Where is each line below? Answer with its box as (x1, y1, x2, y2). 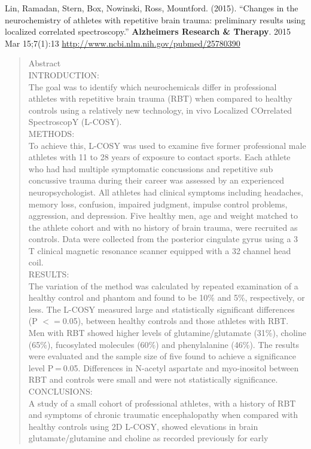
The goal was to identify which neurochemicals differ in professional (28, 80, 277, 93)
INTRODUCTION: (28, 68, 100, 81)
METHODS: (28, 127, 75, 139)
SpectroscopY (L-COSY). (28, 115, 122, 128)
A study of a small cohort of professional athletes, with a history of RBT (28, 396, 296, 409)
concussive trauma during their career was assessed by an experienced (28, 174, 285, 187)
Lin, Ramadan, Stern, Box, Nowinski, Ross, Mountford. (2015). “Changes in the (5, 2, 298, 14)
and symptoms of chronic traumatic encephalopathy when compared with (28, 408, 298, 421)
